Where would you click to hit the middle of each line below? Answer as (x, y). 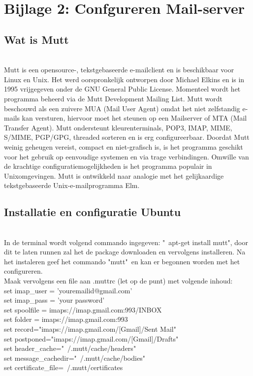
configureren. (23, 271)
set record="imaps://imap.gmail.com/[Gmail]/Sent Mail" (90, 329)
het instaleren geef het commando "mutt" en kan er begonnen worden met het (122, 261)
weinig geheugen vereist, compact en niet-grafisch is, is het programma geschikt (124, 146)
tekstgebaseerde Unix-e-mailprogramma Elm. (72, 185)
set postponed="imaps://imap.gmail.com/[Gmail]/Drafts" (91, 338)
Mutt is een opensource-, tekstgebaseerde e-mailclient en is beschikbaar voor (119, 70)
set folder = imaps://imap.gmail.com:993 (66, 319)
